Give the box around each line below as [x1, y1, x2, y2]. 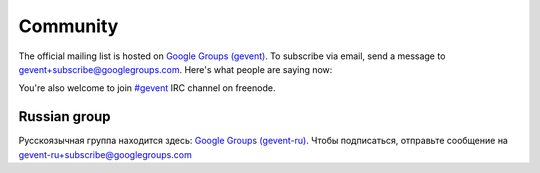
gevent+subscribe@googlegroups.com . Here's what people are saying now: [18, 63, 333, 75]
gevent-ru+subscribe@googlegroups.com [18, 148, 192, 160]
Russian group [18, 108, 111, 125]
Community [18, 15, 119, 37]
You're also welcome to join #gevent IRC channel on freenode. [18, 82, 276, 94]
